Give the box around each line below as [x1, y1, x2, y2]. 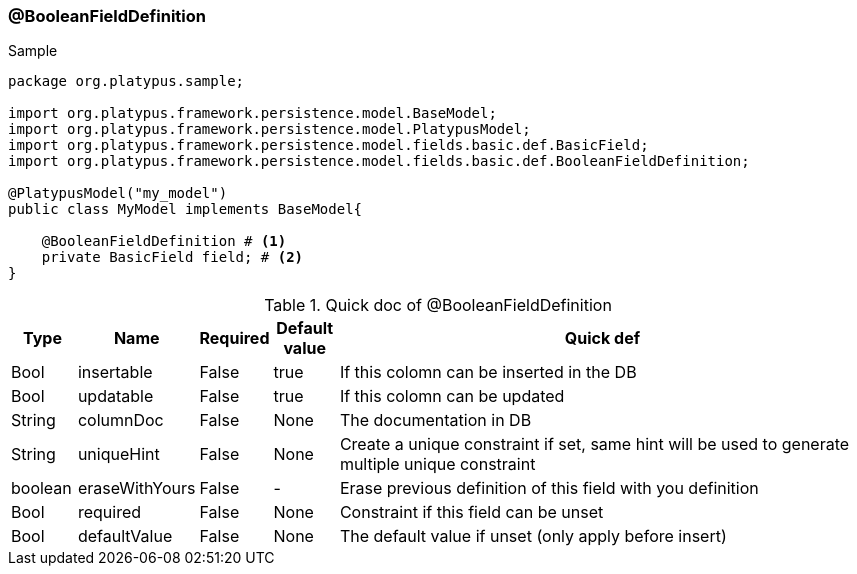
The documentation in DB [339, 410, 532, 431]
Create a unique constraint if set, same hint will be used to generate [339, 434, 850, 455]
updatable [77, 386, 154, 407]
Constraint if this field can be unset [339, 502, 604, 523]
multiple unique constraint [339, 454, 536, 475]
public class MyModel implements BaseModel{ [8, 201, 363, 218]
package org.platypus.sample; [8, 73, 245, 90]
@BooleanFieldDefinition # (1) [41, 233, 287, 250]
